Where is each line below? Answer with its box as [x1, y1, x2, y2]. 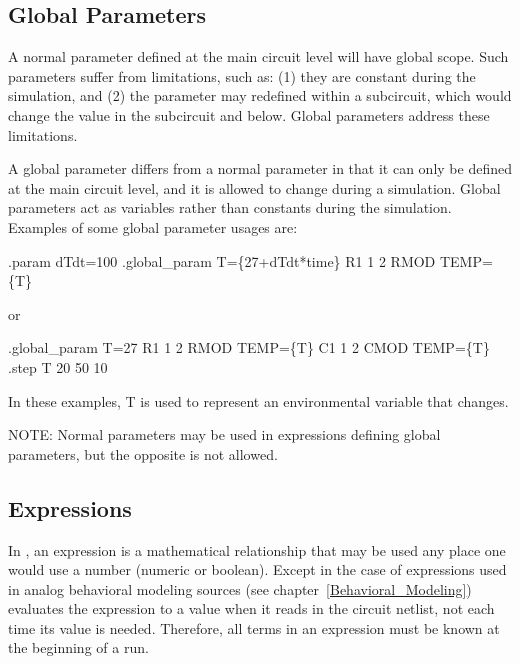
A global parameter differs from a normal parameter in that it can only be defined [8, 158, 512, 179]
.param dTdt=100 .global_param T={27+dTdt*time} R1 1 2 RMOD [8, 250, 436, 271]
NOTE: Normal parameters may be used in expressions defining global [8, 424, 441, 445]
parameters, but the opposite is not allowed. [8, 443, 278, 464]
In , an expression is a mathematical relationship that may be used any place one [8, 539, 506, 560]
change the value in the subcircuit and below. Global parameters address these [8, 104, 490, 125]
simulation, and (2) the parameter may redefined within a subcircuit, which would [8, 85, 512, 106]
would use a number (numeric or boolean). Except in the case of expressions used [8, 559, 507, 580]
